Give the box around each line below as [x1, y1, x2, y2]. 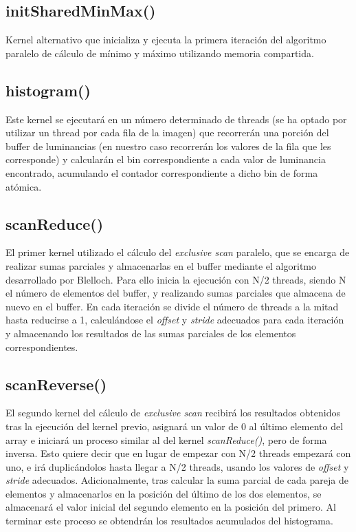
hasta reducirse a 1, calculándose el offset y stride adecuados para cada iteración [5, 312, 344, 327]
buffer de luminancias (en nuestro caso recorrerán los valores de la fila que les [5, 138, 331, 153]
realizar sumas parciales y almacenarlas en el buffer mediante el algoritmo [5, 258, 316, 273]
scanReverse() [5, 373, 107, 394]
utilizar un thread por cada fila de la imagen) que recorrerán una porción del [5, 125, 329, 140]
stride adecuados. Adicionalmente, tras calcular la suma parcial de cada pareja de [5, 473, 348, 487]
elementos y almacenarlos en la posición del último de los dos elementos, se [5, 486, 322, 500]
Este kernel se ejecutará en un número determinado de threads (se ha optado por [5, 111, 347, 126]
